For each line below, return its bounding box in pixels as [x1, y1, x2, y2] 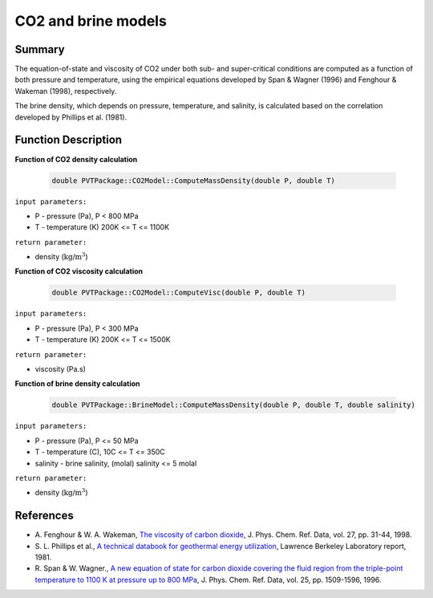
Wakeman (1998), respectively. [14, 86, 117, 96]
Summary [14, 43, 65, 56]
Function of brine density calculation [14, 379, 140, 388]
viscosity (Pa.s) [34, 364, 86, 373]
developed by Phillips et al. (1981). [14, 112, 127, 122]
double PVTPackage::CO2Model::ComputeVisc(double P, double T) [51, 288, 306, 297]
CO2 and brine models [14, 12, 168, 30]
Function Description [14, 133, 123, 147]
